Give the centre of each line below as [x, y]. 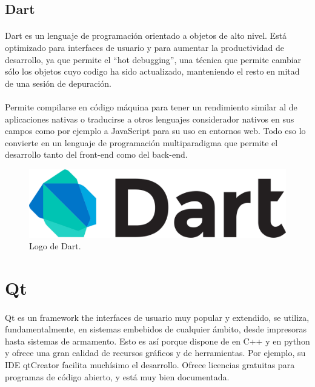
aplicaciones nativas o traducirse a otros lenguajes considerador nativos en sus [150, 119]
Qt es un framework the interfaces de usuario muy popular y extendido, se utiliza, [157, 317]
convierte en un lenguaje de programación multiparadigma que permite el [141, 142]
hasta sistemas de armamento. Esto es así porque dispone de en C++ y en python [157, 341]
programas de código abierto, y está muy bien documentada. [117, 376]
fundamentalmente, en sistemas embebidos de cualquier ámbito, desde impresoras [156, 329]
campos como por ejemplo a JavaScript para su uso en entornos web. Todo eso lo [155, 131]
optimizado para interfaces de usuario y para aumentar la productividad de [144, 47]
